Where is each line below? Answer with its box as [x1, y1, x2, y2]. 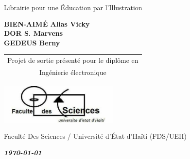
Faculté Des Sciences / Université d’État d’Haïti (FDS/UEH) [4, 131, 187, 141]
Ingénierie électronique [39, 67, 106, 77]
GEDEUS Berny [4, 37, 60, 47]
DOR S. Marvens [4, 28, 63, 38]
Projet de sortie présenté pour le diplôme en [7, 55, 138, 65]
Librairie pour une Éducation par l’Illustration [4, 2, 142, 12]
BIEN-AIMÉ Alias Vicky [4, 18, 90, 29]
